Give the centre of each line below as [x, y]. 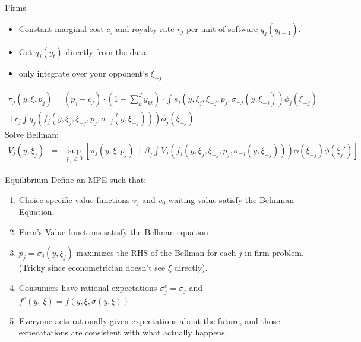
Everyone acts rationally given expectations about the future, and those [149, 320]
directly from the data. [107, 51]
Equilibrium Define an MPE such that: [76, 180]
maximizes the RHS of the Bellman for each [156, 253]
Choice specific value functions [74, 199]
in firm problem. [274, 253]
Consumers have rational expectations [88, 287]
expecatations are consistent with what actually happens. [123, 332]
